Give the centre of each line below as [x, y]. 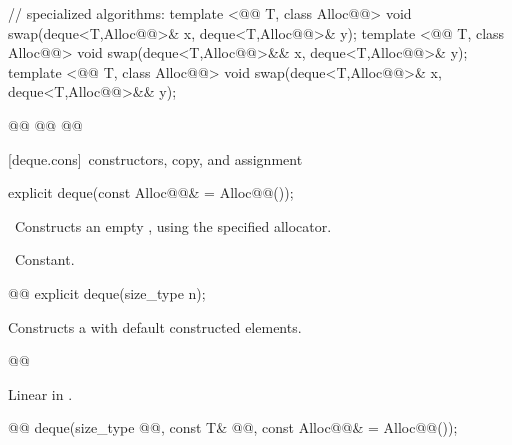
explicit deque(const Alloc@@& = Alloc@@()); [151, 192]
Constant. [44, 259]
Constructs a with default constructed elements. [155, 326]
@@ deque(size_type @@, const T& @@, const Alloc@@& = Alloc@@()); [233, 427]
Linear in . [40, 393]
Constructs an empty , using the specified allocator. [173, 225]
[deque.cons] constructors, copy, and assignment [155, 158]
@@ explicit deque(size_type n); [107, 292]
